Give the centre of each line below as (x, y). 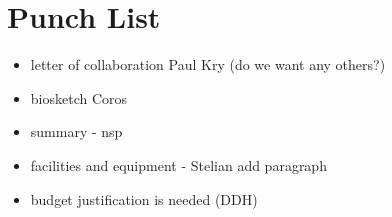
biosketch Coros (79, 97)
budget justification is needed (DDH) (144, 198)
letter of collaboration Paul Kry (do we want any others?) (208, 64)
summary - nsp (76, 131)
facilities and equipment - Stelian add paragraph (178, 164)
